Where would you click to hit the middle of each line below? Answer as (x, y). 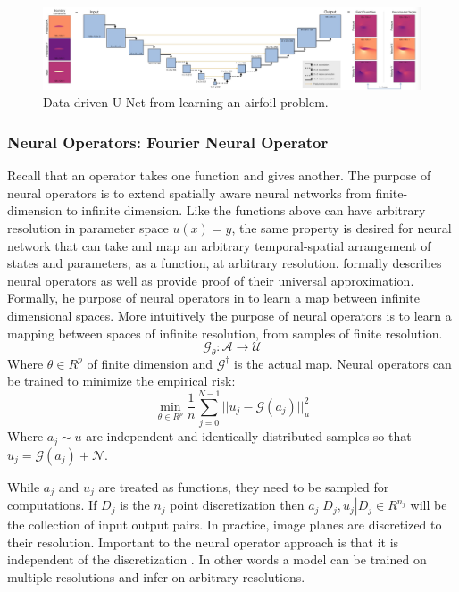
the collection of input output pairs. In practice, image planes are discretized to (225, 525)
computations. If (52, 505)
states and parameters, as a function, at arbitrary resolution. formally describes (225, 263)
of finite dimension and (150, 363)
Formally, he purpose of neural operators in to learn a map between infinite (213, 298)
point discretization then (237, 505)
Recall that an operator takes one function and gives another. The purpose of (219, 175)
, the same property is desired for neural (342, 227)
